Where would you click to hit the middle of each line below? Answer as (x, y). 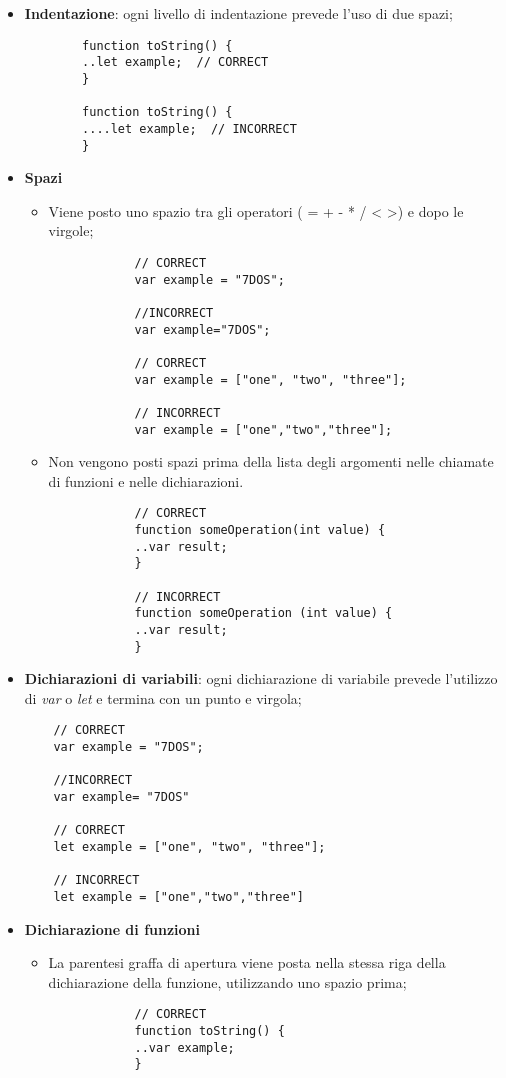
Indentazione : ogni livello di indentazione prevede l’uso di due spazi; (238, 13)
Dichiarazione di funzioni (112, 928)
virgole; (71, 230)
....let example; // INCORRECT (189, 128)
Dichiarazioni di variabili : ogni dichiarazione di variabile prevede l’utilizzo (261, 678)
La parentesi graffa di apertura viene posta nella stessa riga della (247, 962)
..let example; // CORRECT (175, 62)
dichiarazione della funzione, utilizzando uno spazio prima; (227, 981)
